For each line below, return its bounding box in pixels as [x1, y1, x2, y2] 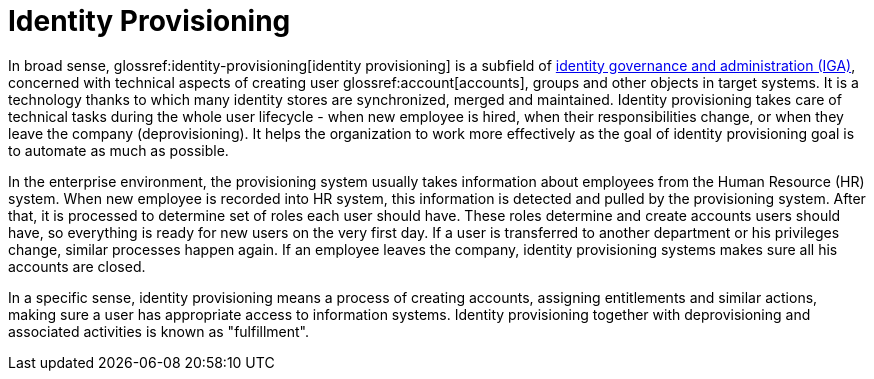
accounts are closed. [8, 257, 146, 275]
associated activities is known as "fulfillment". [8, 322, 310, 340]
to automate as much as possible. [8, 141, 229, 159]
